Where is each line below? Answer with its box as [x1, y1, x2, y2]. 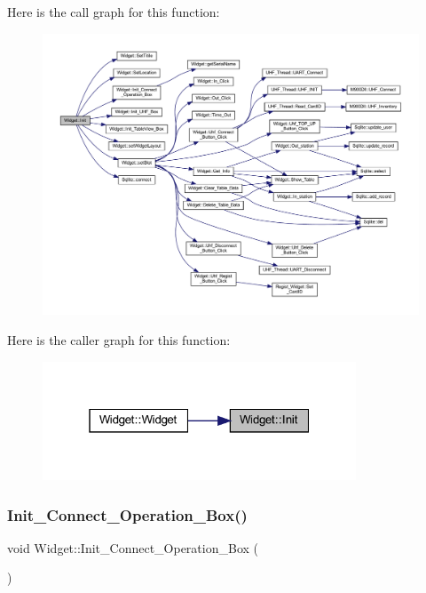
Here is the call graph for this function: [7, 3, 220, 20]
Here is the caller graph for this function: [7, 330, 231, 349]
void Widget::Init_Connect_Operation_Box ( [7, 538, 258, 557]
